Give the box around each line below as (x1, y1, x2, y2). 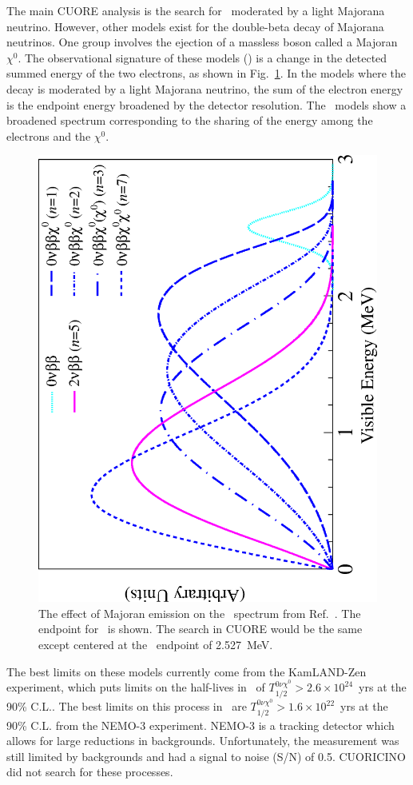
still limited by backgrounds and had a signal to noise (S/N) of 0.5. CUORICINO (6, 747, 406, 764)
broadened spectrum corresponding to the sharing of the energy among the (6, 112, 373, 129)
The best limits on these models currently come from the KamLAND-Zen (6, 663, 367, 679)
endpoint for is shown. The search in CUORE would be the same (38, 620, 363, 637)
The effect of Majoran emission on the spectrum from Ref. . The (38, 604, 361, 621)
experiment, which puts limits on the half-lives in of (6, 679, 265, 695)
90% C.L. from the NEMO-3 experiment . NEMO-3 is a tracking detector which (6, 716, 395, 733)
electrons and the (6, 127, 91, 144)
